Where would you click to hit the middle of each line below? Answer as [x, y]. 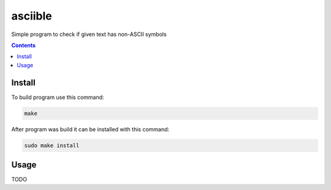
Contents [24, 45]
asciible [32, 16]
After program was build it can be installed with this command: [90, 129]
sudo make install [52, 145]
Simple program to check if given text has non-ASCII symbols [89, 34]
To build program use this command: [58, 97]
